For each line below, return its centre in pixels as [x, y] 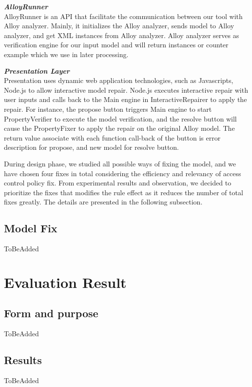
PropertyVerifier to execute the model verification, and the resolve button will [120, 118]
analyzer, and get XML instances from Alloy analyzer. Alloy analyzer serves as [122, 35]
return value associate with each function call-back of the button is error [112, 137]
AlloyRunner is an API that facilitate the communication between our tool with [123, 16]
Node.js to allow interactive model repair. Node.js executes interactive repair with [126, 90]
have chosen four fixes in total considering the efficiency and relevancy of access [123, 173]
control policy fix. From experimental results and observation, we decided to [118, 183]
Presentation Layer [37, 71]
